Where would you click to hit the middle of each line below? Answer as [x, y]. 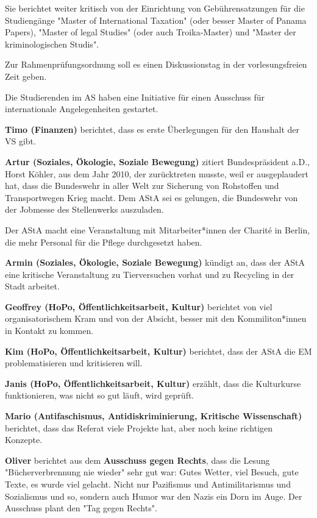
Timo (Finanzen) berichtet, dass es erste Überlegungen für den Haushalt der [152, 129]
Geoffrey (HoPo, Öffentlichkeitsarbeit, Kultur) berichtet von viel [139, 306]
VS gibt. [20, 141]
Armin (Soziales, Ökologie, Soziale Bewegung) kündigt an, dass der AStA [155, 262]
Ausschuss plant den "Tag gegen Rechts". [81, 508]
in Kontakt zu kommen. [49, 331]
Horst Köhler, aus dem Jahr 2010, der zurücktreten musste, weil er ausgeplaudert [157, 173]
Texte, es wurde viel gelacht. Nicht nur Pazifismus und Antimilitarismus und [148, 484]
